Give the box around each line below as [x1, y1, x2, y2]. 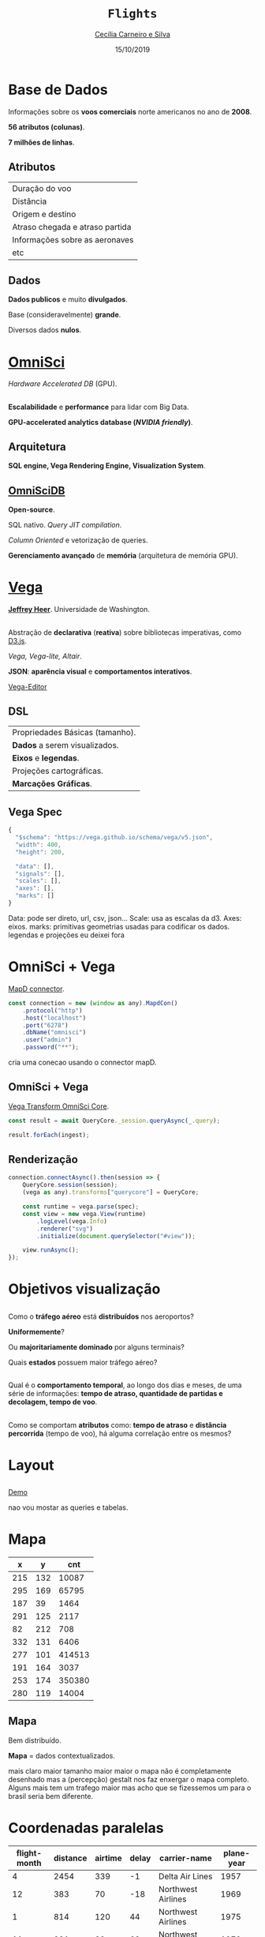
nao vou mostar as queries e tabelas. [8, 1503, 129, 1512]
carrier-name [159, 1853, 212, 1864]
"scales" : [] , [15, 877, 62, 885]
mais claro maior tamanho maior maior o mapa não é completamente [8, 1766, 232, 1775]
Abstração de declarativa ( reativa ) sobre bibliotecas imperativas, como [8, 627, 242, 637]
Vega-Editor [8, 681, 47, 691]
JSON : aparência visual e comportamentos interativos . [8, 666, 192, 676]
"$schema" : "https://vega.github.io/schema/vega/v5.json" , [15, 834, 214, 842]
